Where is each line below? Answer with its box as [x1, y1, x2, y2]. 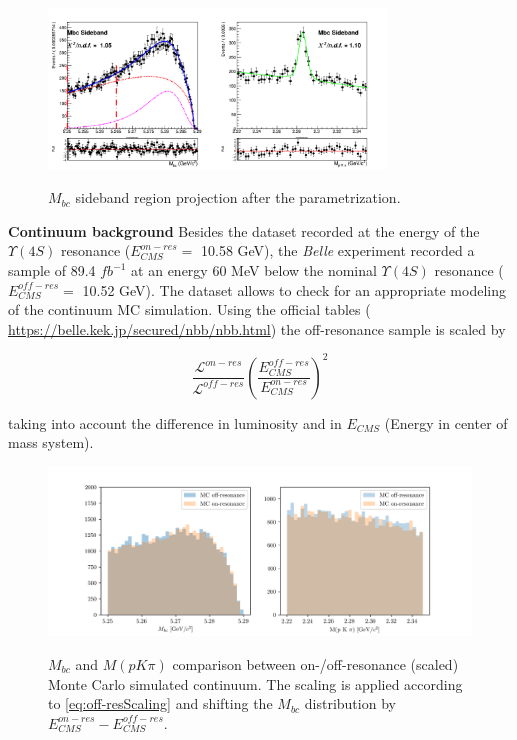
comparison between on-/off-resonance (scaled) [172, 654, 459, 675]
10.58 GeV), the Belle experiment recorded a [201, 240, 475, 261]
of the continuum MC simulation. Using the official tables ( [8, 299, 371, 320]
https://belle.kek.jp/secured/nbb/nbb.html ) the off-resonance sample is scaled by [8, 318, 506, 339]
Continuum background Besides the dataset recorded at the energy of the [8, 220, 480, 241]
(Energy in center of [384, 412, 508, 433]
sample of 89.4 [8, 260, 96, 281]
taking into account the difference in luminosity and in [8, 412, 342, 433]
